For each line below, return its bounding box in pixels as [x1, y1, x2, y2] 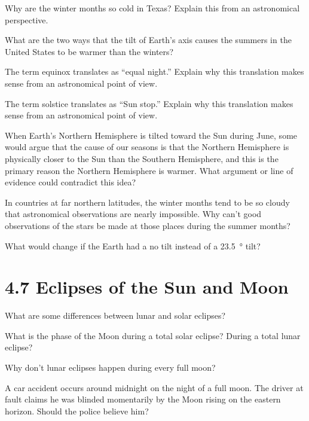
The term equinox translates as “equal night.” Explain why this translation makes [5, 65, 304, 78]
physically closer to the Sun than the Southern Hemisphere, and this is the [5, 152, 279, 164]
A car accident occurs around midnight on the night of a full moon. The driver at [5, 381, 304, 393]
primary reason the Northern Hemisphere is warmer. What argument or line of [5, 164, 293, 176]
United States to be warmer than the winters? [5, 45, 174, 57]
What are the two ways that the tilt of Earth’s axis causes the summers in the [5, 33, 292, 46]
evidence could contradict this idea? [5, 176, 136, 188]
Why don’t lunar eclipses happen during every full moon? [5, 361, 216, 373]
